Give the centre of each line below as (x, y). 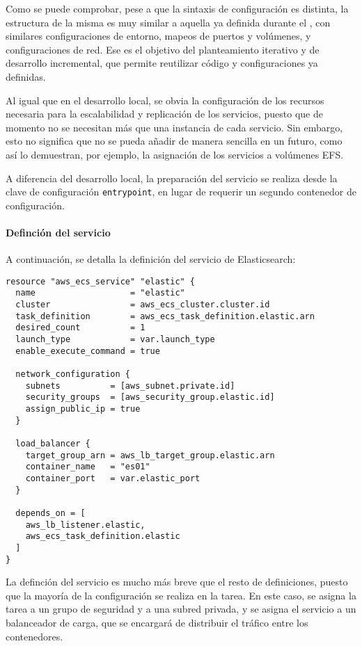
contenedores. (34, 636)
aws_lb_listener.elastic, (85, 525)
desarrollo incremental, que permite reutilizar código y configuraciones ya (162, 63)
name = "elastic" (100, 293)
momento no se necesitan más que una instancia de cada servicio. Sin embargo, (174, 127)
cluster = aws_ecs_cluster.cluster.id (143, 305)
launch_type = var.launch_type (115, 340)
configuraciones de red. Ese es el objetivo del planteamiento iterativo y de (163, 49)
